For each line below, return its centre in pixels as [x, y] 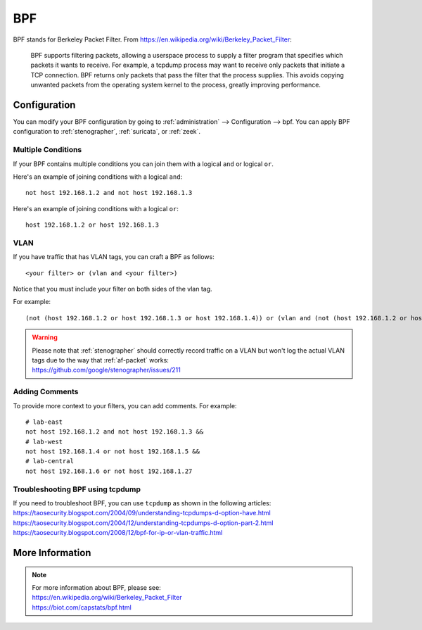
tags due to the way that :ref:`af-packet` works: [100, 360]
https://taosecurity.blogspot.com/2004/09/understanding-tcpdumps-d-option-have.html [142, 513]
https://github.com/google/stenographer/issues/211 [106, 370]
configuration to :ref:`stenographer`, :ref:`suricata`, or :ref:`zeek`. [107, 132]
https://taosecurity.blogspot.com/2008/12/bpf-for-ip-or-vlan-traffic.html [118, 533]
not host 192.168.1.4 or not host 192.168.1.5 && [113, 452]
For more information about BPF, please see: [96, 587]
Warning [45, 337]
